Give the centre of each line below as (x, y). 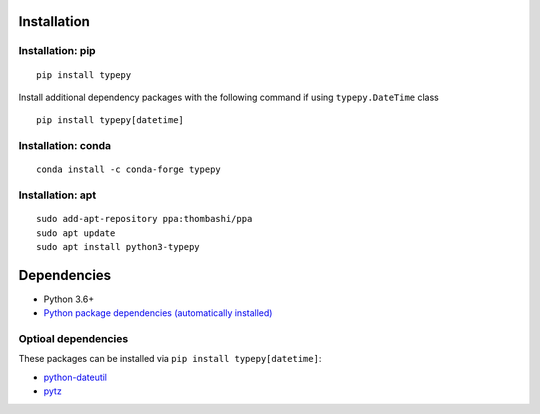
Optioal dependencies (73, 339)
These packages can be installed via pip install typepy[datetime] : (170, 359)
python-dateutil (75, 377)
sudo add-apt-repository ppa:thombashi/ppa (144, 219)
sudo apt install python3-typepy (118, 247)
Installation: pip (57, 51)
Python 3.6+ (69, 299)
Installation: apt (57, 195)
